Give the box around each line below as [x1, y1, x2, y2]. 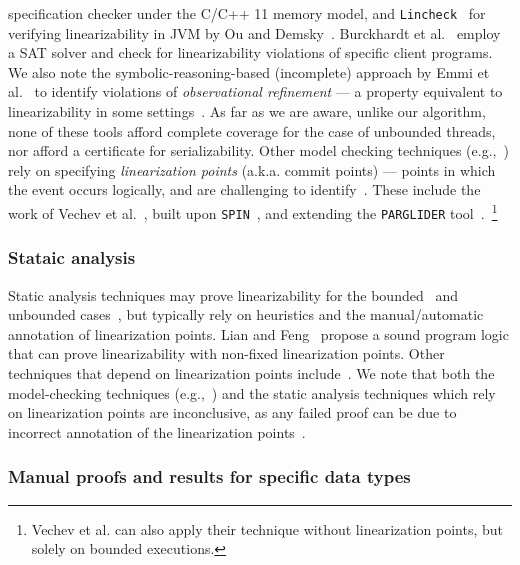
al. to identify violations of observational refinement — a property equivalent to [8, 81, 503, 102]
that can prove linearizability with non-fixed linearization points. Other [8, 343, 445, 364]
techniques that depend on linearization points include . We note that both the [8, 362, 495, 383]
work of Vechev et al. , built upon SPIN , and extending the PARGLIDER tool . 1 [8, 200, 498, 223]
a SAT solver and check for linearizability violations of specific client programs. [8, 42, 493, 63]
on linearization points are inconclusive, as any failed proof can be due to [8, 402, 457, 423]
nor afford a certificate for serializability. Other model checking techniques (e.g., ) [8, 140, 509, 161]
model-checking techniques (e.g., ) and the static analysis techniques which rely [8, 382, 496, 403]
